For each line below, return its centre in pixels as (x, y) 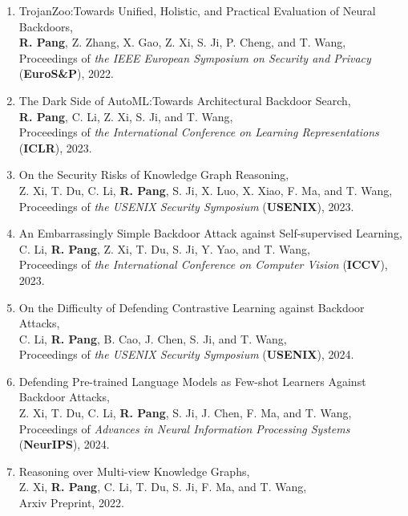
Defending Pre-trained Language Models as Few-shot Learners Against (192, 381)
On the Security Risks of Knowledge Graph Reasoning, (154, 175)
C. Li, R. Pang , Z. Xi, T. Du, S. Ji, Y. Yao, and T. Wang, (164, 248)
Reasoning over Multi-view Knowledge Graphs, (134, 471)
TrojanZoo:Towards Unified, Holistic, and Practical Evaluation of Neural (197, 10)
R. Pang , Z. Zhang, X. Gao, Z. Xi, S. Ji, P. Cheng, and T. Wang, (182, 42)
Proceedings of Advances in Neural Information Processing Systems (184, 428)
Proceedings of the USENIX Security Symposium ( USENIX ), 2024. (186, 354)
